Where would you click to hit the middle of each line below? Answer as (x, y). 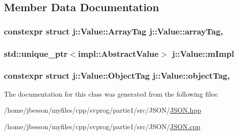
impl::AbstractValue (119, 53)
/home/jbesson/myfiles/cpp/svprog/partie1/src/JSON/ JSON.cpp (102, 126)
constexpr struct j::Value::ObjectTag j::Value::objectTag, (117, 76)
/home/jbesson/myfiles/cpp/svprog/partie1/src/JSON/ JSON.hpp (103, 110)
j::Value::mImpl (203, 53)
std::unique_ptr (36, 53)
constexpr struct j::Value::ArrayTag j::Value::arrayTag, (114, 31)
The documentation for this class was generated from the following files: (111, 93)
